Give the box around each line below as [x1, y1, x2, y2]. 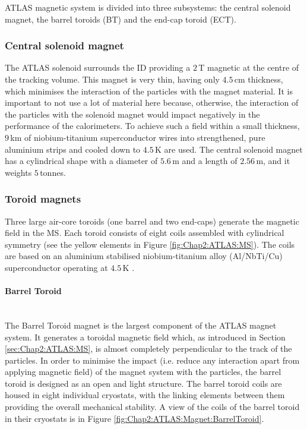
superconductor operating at [5, 261, 108, 273]
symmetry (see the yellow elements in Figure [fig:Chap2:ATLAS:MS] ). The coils [5, 238, 295, 250]
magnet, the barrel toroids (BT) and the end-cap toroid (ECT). [5, 12, 236, 25]
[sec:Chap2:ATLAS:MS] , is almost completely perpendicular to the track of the [5, 342, 292, 355]
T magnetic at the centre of [198, 61, 299, 74]
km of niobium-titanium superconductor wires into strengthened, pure [10, 131, 265, 143]
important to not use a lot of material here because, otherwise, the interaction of [5, 96, 299, 109]
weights [5, 166, 32, 178]
